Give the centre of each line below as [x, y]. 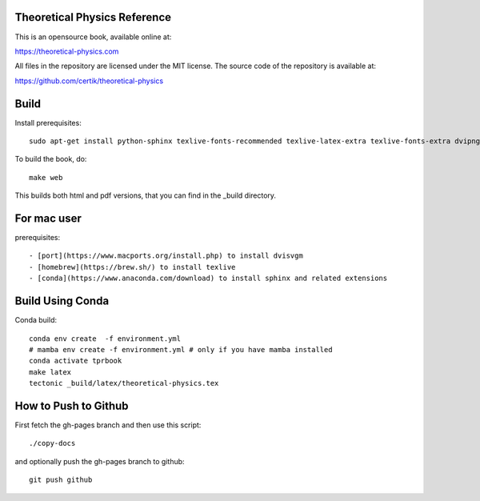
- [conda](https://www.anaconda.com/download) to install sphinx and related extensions [208, 279]
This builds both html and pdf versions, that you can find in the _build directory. [145, 195]
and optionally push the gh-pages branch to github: [100, 461]
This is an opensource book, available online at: [93, 37]
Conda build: [36, 320]
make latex [50, 372]
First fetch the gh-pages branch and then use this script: [108, 425]
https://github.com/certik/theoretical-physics [89, 81]
